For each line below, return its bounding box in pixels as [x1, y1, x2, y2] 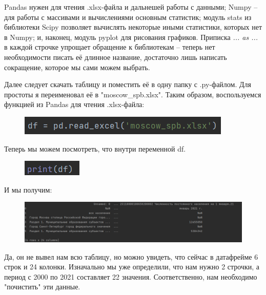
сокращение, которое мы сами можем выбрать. [4, 61, 150, 72]
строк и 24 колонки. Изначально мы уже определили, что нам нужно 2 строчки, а [4, 261, 260, 272]
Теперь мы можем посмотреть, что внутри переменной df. [4, 143, 186, 154]
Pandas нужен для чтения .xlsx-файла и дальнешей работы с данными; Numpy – [4, 2, 258, 12]
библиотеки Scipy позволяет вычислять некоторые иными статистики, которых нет [4, 22, 262, 32]
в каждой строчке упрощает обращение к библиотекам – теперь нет [4, 41, 215, 52]
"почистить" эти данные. [4, 281, 80, 292]
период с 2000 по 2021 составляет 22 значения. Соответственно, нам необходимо [4, 271, 257, 282]
